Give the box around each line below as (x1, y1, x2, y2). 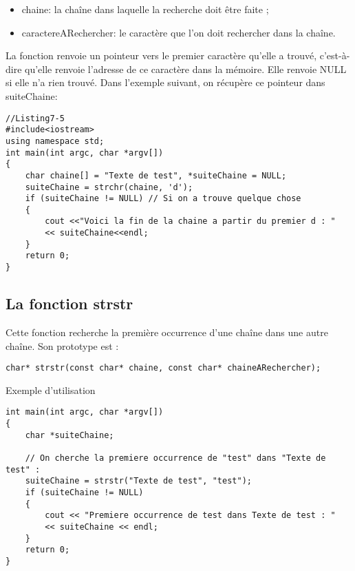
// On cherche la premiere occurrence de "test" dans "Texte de (25, 453, 326, 464)
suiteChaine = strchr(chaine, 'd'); (25, 182, 193, 192)
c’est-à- (319, 48, 350, 63)
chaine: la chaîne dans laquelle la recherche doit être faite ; (21, 2, 269, 16)
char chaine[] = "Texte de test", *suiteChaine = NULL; (25, 170, 287, 180)
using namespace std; (6, 136, 105, 146)
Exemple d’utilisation (6, 382, 96, 397)
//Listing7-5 (6, 113, 65, 123)
